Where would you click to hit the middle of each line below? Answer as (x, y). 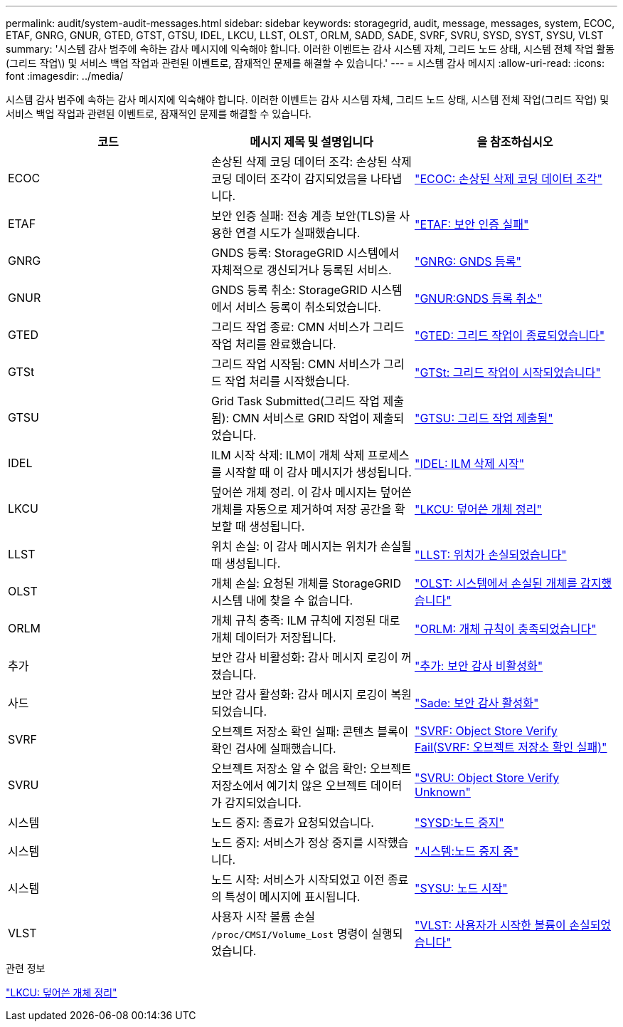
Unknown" (442, 792)
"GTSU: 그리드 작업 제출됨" (484, 418)
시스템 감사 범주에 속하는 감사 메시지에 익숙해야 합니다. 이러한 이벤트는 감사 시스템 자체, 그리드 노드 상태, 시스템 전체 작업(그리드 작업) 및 (308, 99)
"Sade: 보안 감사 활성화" (476, 703)
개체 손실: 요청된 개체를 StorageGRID (306, 583)
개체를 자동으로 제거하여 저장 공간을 (301, 509)
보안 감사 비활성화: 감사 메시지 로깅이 (304, 657)
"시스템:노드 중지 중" (467, 851)
